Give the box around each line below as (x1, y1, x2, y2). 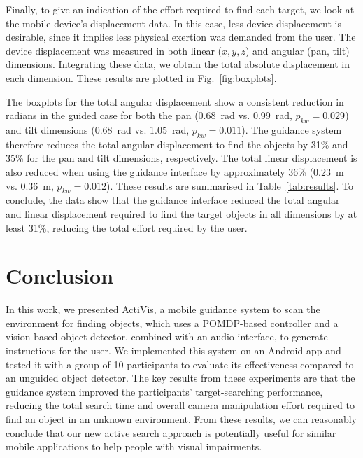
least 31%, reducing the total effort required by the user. (6, 220, 248, 235)
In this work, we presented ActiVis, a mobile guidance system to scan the (6, 302, 320, 317)
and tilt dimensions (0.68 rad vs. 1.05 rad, (6, 122, 190, 137)
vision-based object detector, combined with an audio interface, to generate (6, 329, 328, 344)
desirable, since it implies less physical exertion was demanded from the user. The (6, 29, 356, 44)
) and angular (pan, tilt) (245, 43, 350, 57)
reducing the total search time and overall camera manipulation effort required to (6, 398, 355, 412)
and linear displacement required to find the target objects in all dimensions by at (6, 206, 357, 221)
